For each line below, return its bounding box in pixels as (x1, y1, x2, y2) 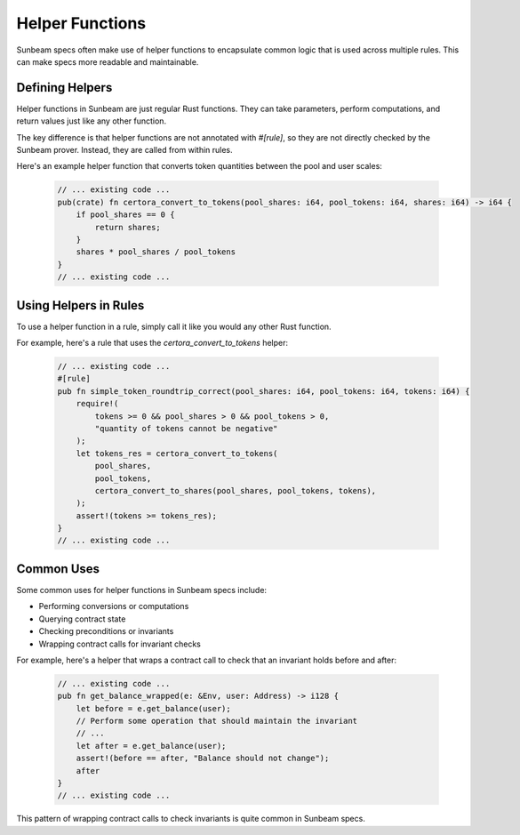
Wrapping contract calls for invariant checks (38, 638, 202, 649)
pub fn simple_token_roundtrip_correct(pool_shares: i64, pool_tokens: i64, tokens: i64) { (57, 386, 470, 396)
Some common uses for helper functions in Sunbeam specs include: (16, 584, 267, 595)
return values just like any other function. (16, 116, 167, 126)
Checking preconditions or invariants (38, 626, 174, 637)
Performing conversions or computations (38, 601, 189, 612)
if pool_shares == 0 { (76, 210, 175, 220)
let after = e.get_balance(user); (76, 741, 227, 751)
